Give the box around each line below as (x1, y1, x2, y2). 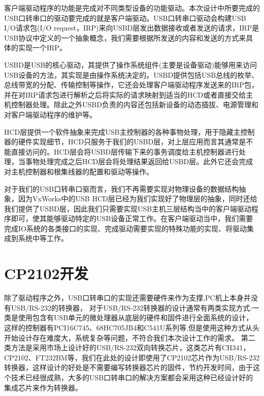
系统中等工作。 (18, 233, 68, 243)
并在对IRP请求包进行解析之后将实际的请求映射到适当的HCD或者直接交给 (4, 89, 246, 100)
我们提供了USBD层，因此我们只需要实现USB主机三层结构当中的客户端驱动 (4, 203, 252, 214)
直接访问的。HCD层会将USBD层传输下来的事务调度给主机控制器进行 (11, 146, 239, 157)
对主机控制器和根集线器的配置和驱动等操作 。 (4, 166, 153, 176)
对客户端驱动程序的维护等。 (4, 109, 96, 119)
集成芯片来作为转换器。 (4, 382, 82, 392)
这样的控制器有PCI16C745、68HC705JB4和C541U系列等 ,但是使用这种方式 (4, 322, 246, 332)
